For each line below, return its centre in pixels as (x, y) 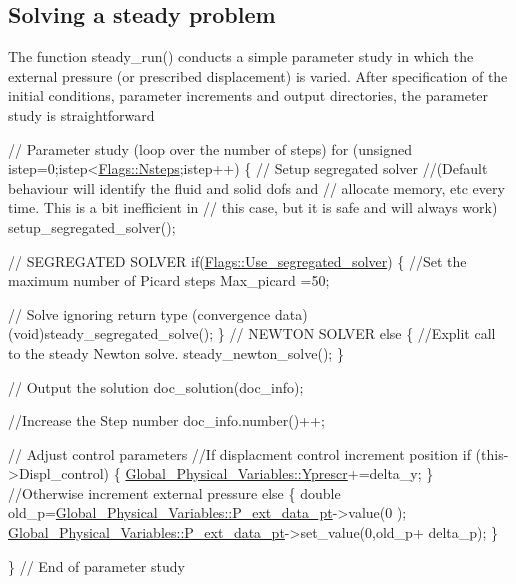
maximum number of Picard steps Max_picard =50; (169, 280)
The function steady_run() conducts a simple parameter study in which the (241, 56)
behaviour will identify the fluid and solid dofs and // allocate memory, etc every (256, 187)
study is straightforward (81, 114)
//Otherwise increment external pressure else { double (174, 492)
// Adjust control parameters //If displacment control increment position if (239, 453)
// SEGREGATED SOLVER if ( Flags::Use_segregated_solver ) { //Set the (237, 260)
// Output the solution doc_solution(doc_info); (156, 386)
